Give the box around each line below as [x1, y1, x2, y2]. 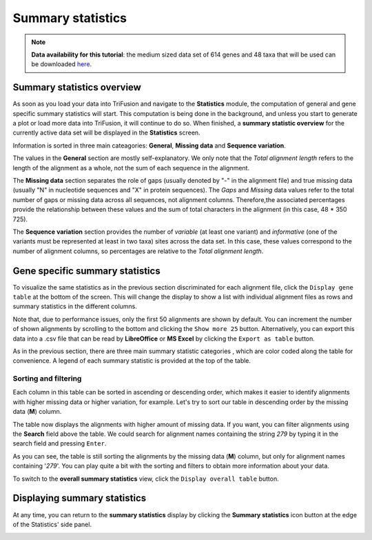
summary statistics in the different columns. [12, 302, 138, 310]
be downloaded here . [31, 60, 92, 68]
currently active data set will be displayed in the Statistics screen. [12, 128, 200, 137]
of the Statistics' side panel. [12, 520, 92, 528]
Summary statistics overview [12, 81, 141, 93]
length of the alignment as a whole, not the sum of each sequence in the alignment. [12, 163, 250, 172]
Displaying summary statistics [12, 492, 147, 504]
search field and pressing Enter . [12, 439, 107, 448]
